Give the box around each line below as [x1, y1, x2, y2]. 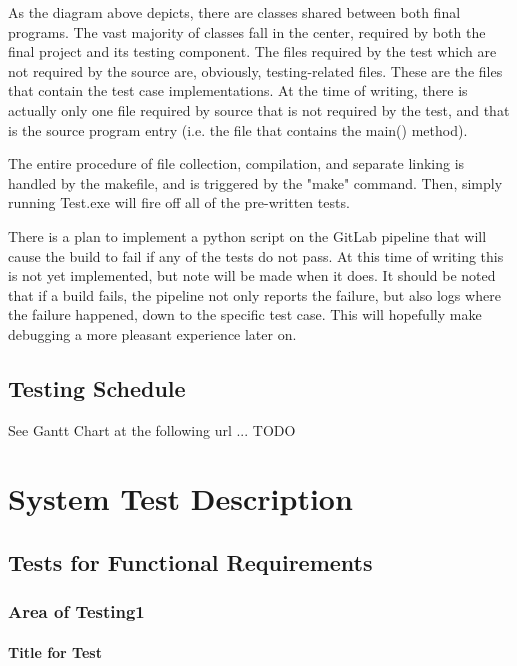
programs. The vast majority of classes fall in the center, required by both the [8, 21, 486, 42]
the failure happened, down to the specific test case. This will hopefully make [8, 304, 482, 325]
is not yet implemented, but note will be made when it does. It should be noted [8, 265, 496, 286]
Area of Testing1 [8, 599, 145, 624]
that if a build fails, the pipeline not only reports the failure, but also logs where [8, 284, 501, 305]
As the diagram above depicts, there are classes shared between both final [8, 2, 461, 22]
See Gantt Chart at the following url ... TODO [8, 419, 296, 440]
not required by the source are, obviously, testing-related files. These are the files [8, 60, 503, 81]
